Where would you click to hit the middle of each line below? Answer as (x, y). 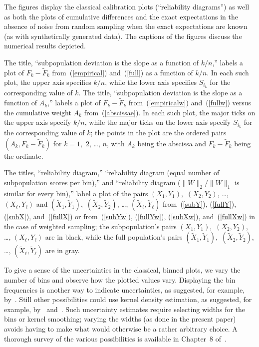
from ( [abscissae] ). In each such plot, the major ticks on (170, 112)
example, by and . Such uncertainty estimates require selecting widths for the (125, 309)
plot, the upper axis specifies (48, 82)
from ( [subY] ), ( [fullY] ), (199, 204)
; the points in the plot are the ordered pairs (158, 133)
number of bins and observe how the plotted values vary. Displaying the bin (120, 280)
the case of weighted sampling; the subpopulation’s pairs (90, 226)
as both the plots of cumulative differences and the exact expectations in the (121, 16)
